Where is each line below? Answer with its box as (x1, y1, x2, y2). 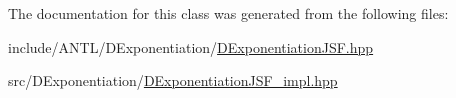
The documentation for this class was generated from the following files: (8, 3, 449, 23)
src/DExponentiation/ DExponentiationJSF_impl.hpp (8, 70, 338, 91)
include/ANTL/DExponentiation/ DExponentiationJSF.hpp (8, 36, 374, 57)
